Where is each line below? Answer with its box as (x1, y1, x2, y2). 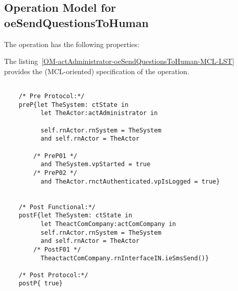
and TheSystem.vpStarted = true (40, 161, 151, 168)
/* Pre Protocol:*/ (18, 93, 85, 100)
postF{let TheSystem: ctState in (18, 212, 132, 219)
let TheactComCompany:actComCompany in (40, 220, 176, 228)
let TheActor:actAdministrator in (40, 109, 158, 117)
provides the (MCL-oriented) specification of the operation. (4, 65, 189, 76)
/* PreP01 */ (33, 152, 78, 160)
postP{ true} (18, 280, 63, 287)
